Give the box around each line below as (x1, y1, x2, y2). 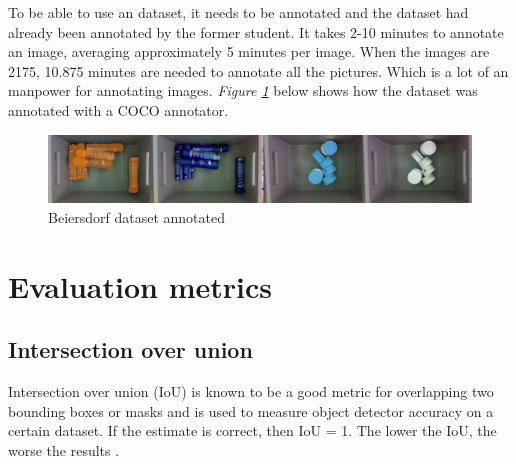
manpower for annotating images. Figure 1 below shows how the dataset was (8, 80, 478, 101)
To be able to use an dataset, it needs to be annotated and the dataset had (8, 2, 469, 22)
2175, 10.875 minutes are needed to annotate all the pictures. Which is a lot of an (8, 60, 509, 81)
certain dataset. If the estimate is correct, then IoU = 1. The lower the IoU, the (8, 420, 497, 441)
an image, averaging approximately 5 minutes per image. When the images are (8, 41, 490, 62)
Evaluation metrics (8, 265, 272, 306)
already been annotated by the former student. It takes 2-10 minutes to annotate (8, 21, 504, 42)
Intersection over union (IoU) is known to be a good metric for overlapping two (8, 381, 494, 402)
